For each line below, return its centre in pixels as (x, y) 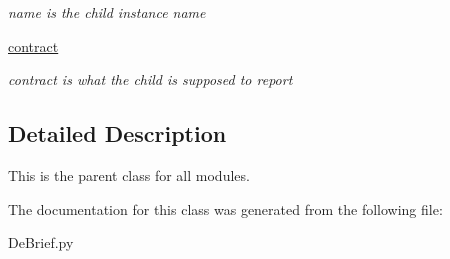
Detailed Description (117, 133)
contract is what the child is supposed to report (150, 79)
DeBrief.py (41, 242)
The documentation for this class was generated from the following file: (225, 208)
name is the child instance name (107, 12)
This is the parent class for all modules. (129, 174)
